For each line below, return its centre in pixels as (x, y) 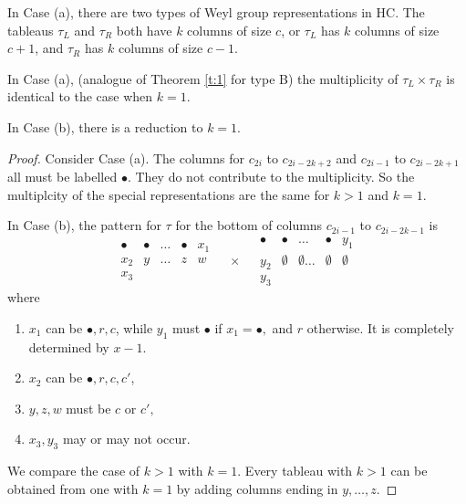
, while (134, 327)
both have (144, 30)
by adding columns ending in (257, 488)
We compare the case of (74, 471)
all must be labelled (62, 177)
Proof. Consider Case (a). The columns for (126, 157)
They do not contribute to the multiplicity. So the (275, 177)
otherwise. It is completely (380, 327)
